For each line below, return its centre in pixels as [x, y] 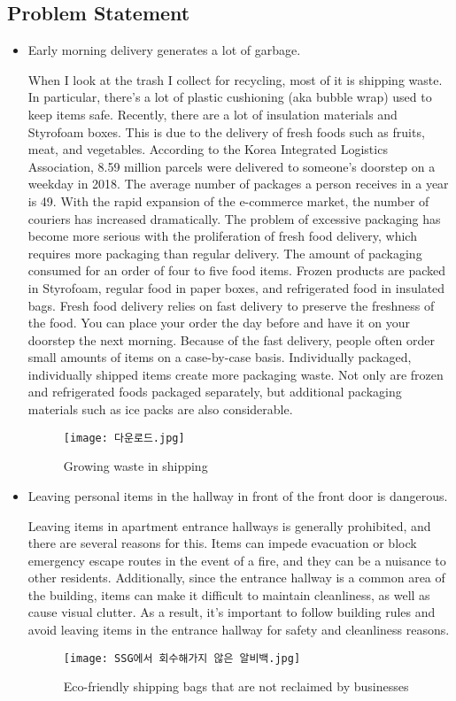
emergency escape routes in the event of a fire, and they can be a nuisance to [237, 560]
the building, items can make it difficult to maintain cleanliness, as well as [229, 594]
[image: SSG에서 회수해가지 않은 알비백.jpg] [182, 658]
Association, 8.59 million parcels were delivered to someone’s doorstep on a [232, 166]
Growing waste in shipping [135, 466]
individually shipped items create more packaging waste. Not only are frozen [236, 374]
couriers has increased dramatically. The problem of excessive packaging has [234, 218]
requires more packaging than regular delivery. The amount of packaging [225, 253]
